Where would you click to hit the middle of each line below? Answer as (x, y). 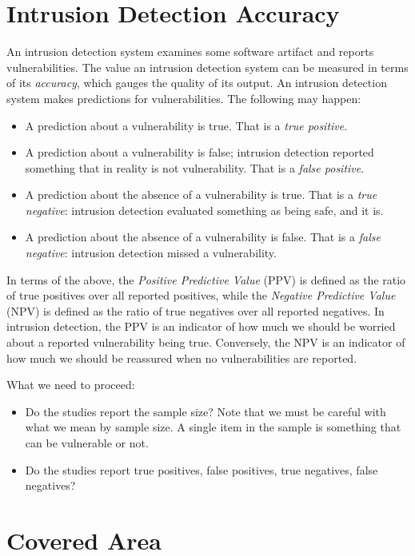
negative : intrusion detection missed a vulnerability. (151, 253)
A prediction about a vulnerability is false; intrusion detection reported (200, 152)
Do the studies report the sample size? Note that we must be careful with (206, 411)
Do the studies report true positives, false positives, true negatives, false (202, 469)
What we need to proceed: (71, 385)
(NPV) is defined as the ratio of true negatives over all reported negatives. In (196, 310)
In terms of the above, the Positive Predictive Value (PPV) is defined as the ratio (206, 279)
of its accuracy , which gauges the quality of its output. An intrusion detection (197, 83)
